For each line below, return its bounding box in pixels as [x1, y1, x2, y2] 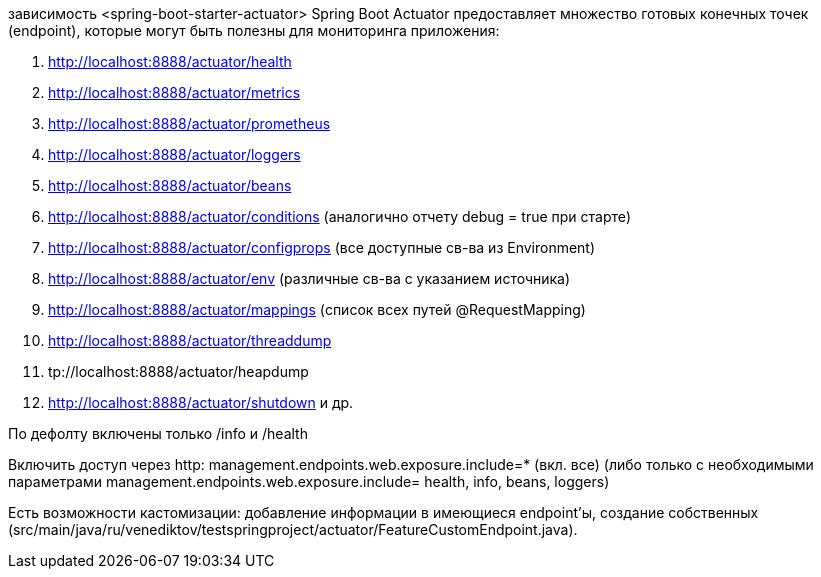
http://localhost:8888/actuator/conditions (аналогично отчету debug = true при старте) [48, 208, 632, 225]
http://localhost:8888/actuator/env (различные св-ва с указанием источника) [48, 270, 571, 287]
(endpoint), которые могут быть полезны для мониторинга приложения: [8, 22, 500, 39]
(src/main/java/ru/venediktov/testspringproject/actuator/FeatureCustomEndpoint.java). [8, 521, 578, 538]
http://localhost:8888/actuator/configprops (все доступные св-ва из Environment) [48, 239, 596, 256]
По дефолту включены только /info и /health [8, 425, 308, 442]
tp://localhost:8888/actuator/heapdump [48, 363, 309, 380]
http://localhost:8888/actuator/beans [48, 177, 292, 194]
